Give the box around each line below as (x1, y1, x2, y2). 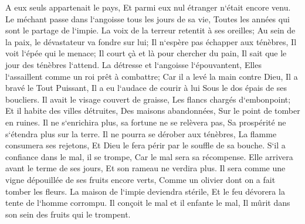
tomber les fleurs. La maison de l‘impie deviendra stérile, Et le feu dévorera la (5, 185, 285, 197)
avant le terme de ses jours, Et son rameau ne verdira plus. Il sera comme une (5, 162, 286, 174)
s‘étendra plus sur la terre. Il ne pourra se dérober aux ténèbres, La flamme (5, 127, 277, 140)
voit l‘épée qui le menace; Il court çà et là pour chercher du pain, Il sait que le (5, 47, 287, 59)
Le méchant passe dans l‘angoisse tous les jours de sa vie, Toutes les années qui (5, 12, 290, 25)
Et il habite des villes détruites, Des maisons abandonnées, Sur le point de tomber (5, 104, 300, 117)
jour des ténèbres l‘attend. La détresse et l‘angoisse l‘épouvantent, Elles (5, 58, 262, 70)
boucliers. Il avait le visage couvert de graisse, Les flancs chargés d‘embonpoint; (5, 93, 291, 105)
